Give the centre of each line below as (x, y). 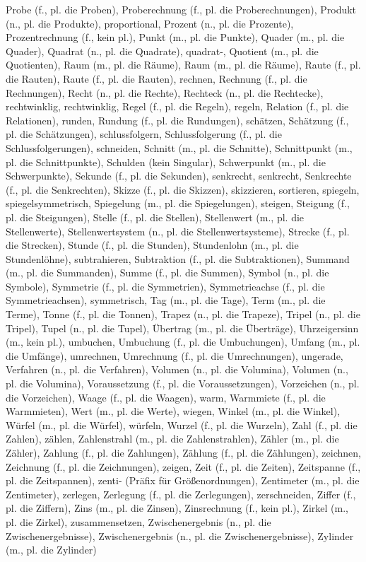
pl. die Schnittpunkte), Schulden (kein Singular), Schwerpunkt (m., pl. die (166, 162)
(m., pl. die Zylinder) (51, 550)
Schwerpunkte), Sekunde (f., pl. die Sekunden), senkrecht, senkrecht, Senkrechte (179, 176)
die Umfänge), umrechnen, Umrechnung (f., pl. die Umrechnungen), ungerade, (175, 355)
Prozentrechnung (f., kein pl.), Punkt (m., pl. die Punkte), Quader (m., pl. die (175, 37)
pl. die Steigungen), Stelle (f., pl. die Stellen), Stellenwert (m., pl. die (155, 217)
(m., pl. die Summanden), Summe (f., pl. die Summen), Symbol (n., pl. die (167, 273)
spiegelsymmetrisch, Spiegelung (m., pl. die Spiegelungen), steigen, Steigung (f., (178, 203)
